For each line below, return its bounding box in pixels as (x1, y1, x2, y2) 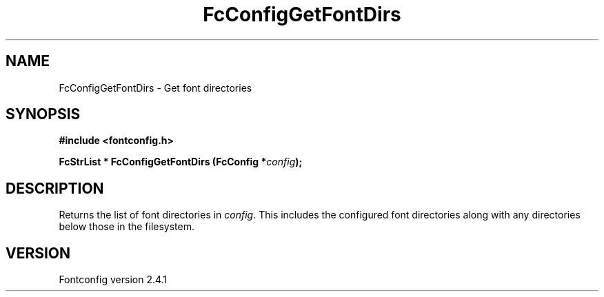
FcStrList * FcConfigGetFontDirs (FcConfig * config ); (59, 156, 303, 168)
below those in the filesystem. (59, 221, 195, 233)
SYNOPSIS (6, 105, 81, 123)
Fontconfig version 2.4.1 (59, 274, 168, 286)
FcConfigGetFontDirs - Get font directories (59, 81, 252, 94)
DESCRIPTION (6, 179, 104, 197)
